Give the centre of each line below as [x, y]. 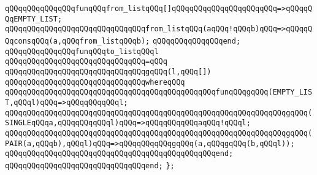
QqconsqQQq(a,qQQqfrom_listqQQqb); [78, 41]
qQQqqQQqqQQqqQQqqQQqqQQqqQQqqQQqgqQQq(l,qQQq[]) [108, 72]
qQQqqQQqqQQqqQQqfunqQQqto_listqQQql [82, 51]
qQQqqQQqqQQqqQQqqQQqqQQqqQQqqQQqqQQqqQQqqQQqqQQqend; [119, 154]
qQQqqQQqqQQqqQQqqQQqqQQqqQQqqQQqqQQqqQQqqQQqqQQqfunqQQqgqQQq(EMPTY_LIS [159, 92]
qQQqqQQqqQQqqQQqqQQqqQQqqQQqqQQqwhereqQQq [95, 82]
